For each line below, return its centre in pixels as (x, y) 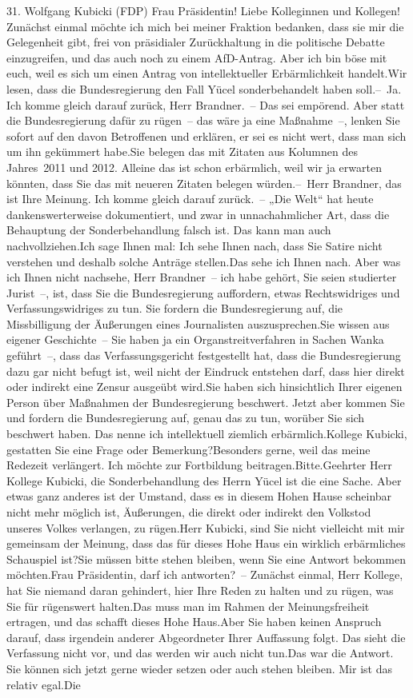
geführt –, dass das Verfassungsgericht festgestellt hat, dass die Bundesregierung (204, 355)
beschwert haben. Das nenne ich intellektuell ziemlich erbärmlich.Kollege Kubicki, (207, 434)
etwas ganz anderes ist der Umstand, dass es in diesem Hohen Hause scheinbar (199, 496)
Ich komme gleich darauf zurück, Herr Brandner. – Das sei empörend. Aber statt (206, 104)
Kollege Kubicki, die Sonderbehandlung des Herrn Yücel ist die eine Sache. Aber (204, 480)
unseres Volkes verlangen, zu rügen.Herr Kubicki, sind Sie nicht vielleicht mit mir (206, 527)
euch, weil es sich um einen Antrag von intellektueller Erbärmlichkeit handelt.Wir (207, 73)
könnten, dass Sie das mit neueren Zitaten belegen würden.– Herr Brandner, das (204, 183)
